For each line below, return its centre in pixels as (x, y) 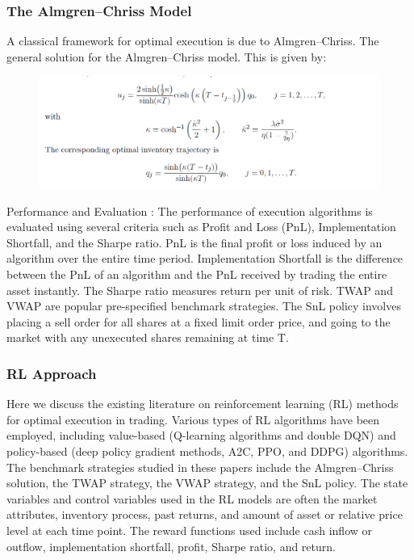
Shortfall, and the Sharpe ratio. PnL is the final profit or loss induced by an (194, 242)
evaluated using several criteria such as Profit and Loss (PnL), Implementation (201, 227)
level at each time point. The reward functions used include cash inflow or (189, 531)
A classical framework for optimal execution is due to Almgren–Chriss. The (193, 41)
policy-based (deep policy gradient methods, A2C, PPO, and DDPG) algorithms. (207, 451)
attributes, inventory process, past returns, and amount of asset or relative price (205, 514)
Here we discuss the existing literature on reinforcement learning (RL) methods (203, 404)
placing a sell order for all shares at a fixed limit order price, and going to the (199, 321)
